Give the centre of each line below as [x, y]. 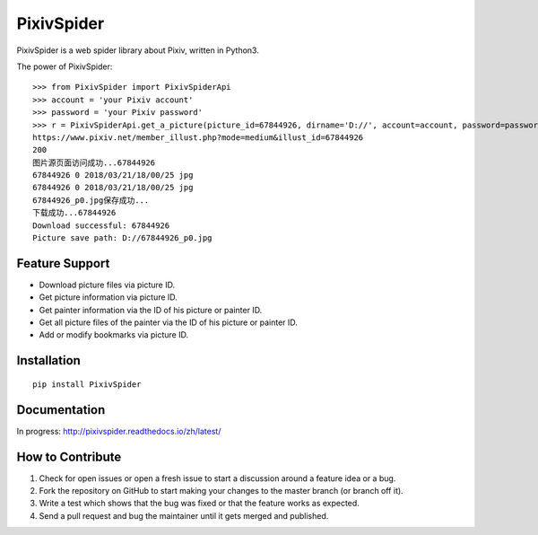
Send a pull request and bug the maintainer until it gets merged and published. [184, 515]
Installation [48, 360]
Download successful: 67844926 [101, 225]
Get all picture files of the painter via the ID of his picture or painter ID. [168, 322]
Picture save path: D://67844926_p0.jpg [122, 238]
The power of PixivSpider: [65, 66]
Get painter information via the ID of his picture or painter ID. [151, 310]
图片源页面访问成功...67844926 [94, 162]
